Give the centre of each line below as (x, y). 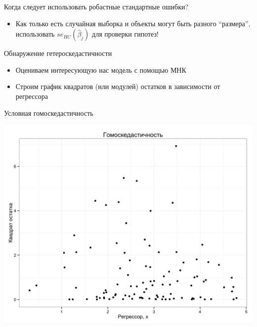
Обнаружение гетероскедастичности (58, 53)
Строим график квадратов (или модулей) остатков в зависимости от (118, 86)
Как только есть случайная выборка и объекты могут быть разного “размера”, (133, 23)
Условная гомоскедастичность (49, 113)
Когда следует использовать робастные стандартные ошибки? (96, 6)
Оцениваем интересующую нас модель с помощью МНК (101, 70)
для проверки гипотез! (125, 34)
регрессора (32, 96)
